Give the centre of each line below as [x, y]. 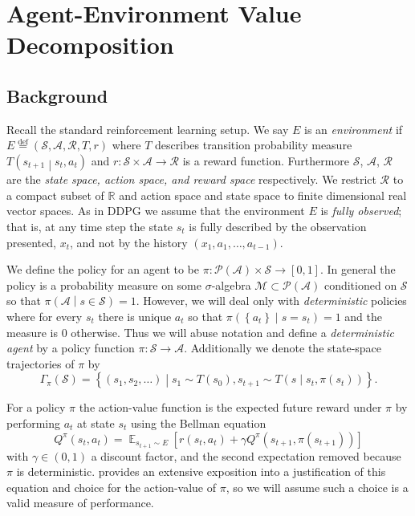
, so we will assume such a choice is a [317, 487]
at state [96, 423]
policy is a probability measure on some [104, 284]
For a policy [36, 407]
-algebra [231, 284]
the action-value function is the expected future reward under [230, 407]
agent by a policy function [71, 348]
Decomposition [90, 45]
